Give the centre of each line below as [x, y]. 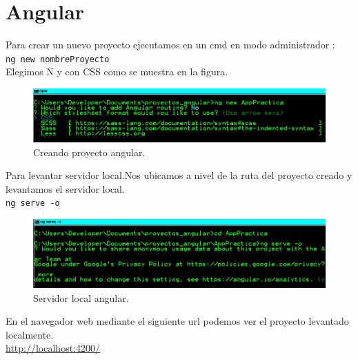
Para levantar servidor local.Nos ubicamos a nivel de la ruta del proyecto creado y [179, 175]
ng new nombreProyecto [58, 59]
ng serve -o [33, 203]
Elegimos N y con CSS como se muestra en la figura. [117, 72]
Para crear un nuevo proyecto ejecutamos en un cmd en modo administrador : [170, 45]
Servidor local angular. [81, 297]
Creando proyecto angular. [89, 152]
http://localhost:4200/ [53, 348]
